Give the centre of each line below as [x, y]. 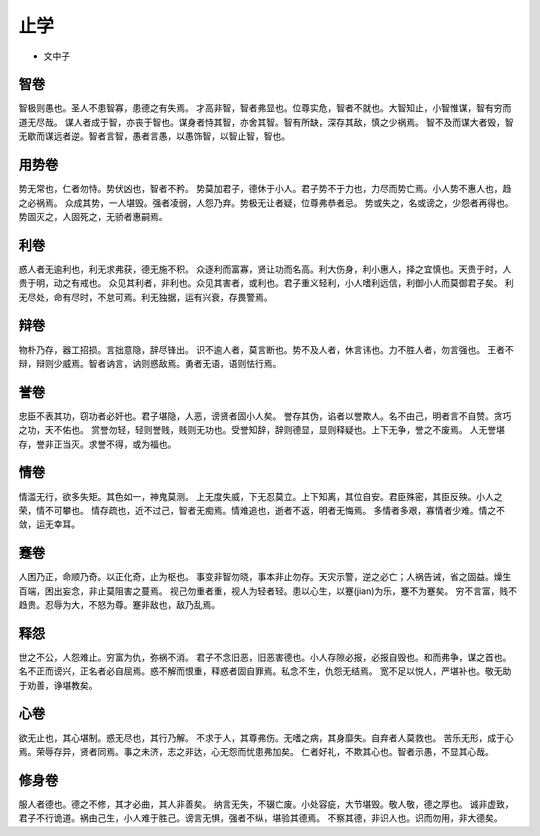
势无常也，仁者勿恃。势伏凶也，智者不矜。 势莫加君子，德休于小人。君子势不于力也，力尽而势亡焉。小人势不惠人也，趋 [265, 189]
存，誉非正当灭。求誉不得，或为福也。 [97, 444]
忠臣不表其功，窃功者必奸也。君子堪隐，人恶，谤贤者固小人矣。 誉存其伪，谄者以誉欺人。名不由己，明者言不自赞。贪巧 [265, 416]
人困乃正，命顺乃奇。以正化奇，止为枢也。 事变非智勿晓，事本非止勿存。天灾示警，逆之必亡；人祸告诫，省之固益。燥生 [265, 577]
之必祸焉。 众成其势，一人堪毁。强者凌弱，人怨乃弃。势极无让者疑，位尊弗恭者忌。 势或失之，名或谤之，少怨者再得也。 [266, 202]
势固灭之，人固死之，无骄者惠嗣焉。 [93, 216]
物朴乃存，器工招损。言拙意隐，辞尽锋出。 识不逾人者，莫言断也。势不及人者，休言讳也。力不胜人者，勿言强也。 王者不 [266, 349]
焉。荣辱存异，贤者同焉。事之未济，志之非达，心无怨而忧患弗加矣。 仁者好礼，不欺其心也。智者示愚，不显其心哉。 [256, 751]
